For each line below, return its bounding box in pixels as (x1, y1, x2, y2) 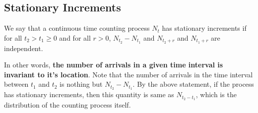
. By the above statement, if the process (132, 79, 254, 89)
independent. (4, 43, 43, 53)
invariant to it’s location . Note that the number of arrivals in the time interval (4, 69, 253, 79)
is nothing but (60, 79, 103, 89)
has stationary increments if (162, 23, 247, 33)
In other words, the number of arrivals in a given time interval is (4, 59, 223, 70)
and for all (59, 32, 91, 43)
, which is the (195, 89, 237, 100)
